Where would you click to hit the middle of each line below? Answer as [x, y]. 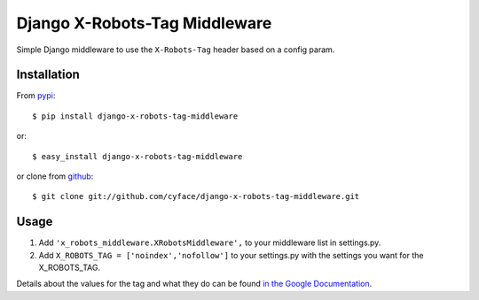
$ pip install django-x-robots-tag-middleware [135, 116]
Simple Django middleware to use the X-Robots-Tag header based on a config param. [176, 50]
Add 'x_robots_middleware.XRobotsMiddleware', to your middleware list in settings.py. [210, 242]
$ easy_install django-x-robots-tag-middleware [137, 156]
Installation [48, 75]
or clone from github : [55, 176]
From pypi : [36, 96]
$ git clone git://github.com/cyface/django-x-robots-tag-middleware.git [196, 196]
